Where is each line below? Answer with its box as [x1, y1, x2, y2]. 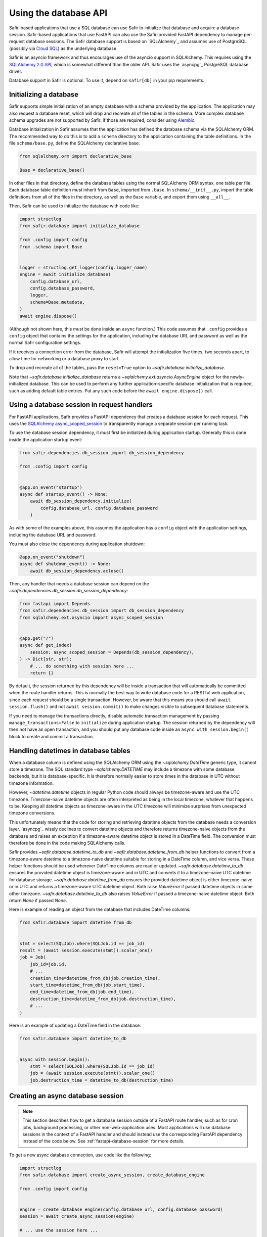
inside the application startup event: [9, 436, 83, 442]
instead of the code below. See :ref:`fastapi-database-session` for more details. [22, 1138, 185, 1144]
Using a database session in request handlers [9, 401, 153, 409]
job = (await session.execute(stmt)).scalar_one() [30, 1070, 155, 1076]
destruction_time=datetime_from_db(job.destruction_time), [30, 996, 177, 1001]
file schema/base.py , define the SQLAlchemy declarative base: [9, 140, 140, 146]
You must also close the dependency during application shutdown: [9, 541, 145, 547]
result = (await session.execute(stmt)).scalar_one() [19, 948, 153, 953]
